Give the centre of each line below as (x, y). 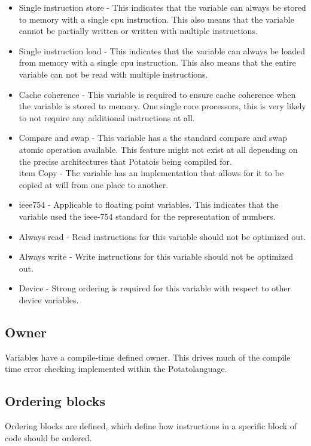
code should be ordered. (48, 437)
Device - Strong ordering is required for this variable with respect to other (155, 288)
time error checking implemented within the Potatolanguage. (116, 369)
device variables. (49, 299)
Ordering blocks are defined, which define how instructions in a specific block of (151, 426)
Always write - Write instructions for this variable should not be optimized (156, 256)
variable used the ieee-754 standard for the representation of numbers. (147, 216)
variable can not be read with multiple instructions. (113, 74)
